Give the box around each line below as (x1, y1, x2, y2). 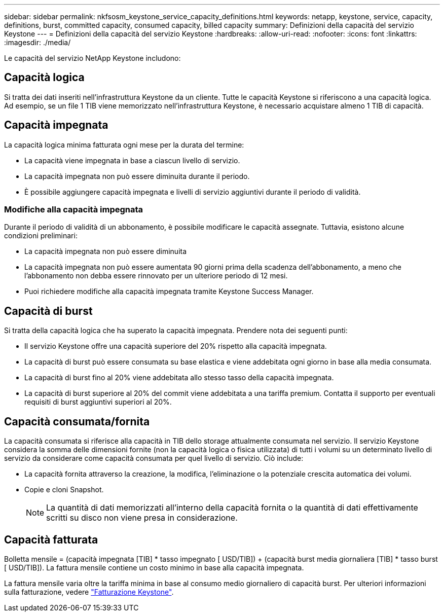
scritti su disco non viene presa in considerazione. (46, 513, 238, 523)
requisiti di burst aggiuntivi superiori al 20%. (24, 397, 172, 407)
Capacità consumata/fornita (4, 415, 150, 428)
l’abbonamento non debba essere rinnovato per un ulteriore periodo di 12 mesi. (24, 271, 288, 280)
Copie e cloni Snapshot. (24, 485, 104, 494)
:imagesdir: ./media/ (4, 38, 71, 47)
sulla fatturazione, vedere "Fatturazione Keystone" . (4, 587, 174, 596)
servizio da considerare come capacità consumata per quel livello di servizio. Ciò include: (4, 454, 304, 463)
